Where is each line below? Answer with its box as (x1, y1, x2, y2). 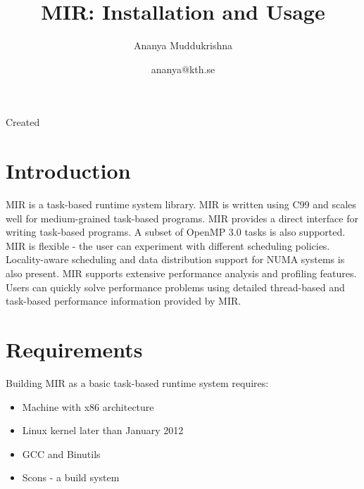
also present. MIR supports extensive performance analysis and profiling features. (6, 266, 357, 280)
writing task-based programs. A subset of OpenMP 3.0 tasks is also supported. (6, 224, 346, 239)
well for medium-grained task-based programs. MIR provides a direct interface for (6, 210, 358, 225)
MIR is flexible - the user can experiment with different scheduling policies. (6, 238, 330, 253)
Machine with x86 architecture (22, 399, 154, 414)
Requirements (6, 334, 143, 363)
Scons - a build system (22, 470, 120, 485)
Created (6, 115, 40, 129)
